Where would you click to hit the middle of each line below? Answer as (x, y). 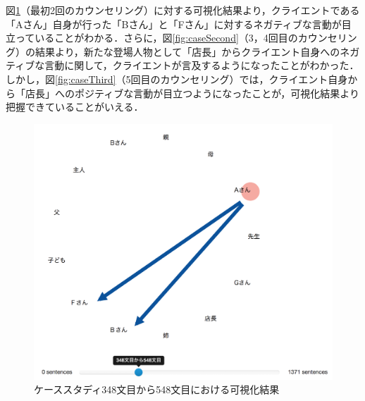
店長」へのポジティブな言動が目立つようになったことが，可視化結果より (192, 93)
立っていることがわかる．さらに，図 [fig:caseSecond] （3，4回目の (152, 38)
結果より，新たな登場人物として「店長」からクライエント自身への (187, 51)
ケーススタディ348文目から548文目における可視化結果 (157, 389)
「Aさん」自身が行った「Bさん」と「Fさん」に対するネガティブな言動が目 (179, 24)
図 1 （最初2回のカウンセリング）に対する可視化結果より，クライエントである (183, 10)
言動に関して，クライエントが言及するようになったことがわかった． (202, 65)
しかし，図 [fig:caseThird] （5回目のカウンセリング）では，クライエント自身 (177, 79)
